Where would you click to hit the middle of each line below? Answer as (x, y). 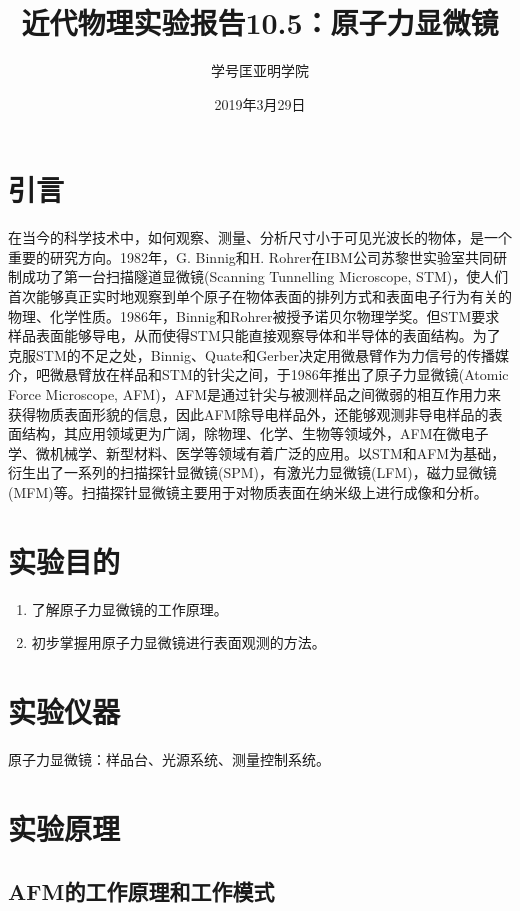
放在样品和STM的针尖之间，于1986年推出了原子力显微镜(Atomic (300, 374)
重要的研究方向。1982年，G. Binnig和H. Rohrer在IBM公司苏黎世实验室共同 (250, 256)
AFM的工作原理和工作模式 (141, 891)
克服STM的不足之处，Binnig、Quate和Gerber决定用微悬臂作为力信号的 (237, 354)
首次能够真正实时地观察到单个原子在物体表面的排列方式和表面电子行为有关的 (260, 296)
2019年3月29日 (260, 103)
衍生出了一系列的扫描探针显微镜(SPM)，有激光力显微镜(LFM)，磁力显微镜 (252, 472)
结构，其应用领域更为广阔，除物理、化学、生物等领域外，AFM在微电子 (255, 433)
